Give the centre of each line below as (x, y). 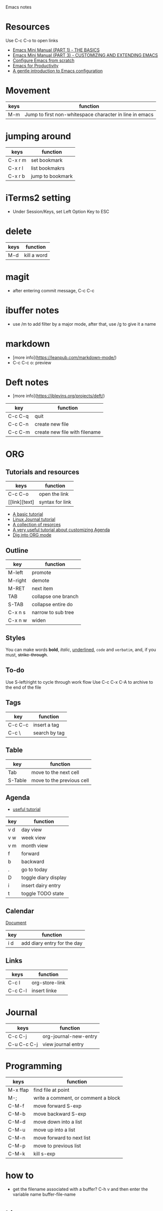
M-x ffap (18, 1090)
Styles (16, 638)
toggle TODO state (42, 894)
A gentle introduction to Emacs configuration (58, 71)
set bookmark (47, 160)
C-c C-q (18, 416)
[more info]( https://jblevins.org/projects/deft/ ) (59, 396)
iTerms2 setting (38, 198)
